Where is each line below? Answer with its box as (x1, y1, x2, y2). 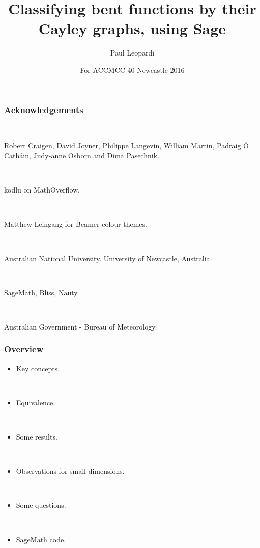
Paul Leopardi (110, 47, 155, 58)
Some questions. (16, 500, 66, 510)
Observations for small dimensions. (16, 465, 125, 476)
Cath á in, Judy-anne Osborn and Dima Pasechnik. (4, 150, 159, 160)
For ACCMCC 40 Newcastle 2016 (80, 64, 185, 75)
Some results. (16, 431, 57, 442)
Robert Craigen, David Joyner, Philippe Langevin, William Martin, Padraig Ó (4, 140, 249, 151)
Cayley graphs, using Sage (38, 18, 226, 39)
